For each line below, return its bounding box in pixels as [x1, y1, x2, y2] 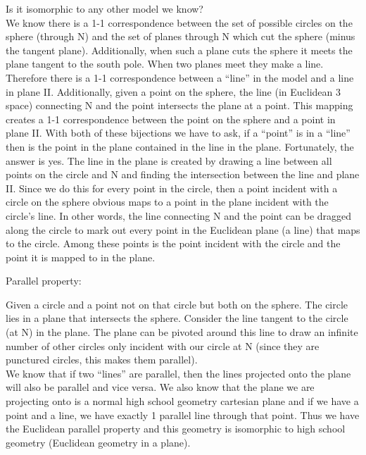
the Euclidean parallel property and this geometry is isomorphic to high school [6, 421, 346, 436]
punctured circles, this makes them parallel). [6, 352, 198, 367]
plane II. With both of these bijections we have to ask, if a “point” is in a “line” [6, 125, 351, 140]
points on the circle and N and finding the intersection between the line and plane [6, 167, 360, 182]
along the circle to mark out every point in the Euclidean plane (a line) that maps [6, 222, 360, 237]
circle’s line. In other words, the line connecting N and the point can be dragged [6, 208, 352, 223]
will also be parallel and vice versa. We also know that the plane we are [6, 380, 315, 394]
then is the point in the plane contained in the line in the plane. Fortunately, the [6, 139, 354, 154]
